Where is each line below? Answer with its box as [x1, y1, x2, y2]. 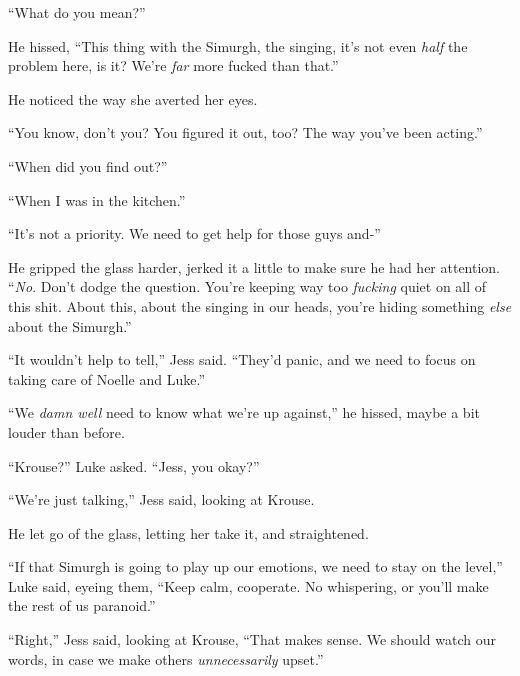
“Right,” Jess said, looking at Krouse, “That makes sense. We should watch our [8, 629, 496, 650]
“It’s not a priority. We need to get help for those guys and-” [8, 223, 381, 244]
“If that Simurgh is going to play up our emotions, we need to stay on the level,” [8, 556, 503, 577]
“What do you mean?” [8, 2, 146, 22]
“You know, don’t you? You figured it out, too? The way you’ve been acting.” [8, 122, 483, 143]
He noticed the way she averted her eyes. [8, 88, 258, 109]
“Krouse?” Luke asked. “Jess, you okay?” [8, 455, 260, 476]
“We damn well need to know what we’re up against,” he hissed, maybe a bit [8, 402, 480, 423]
